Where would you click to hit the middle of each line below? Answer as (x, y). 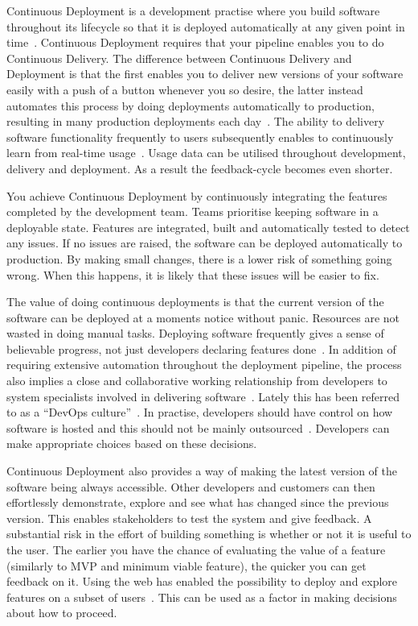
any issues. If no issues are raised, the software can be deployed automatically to (205, 243)
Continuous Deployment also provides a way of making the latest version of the (202, 471)
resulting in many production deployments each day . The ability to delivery (196, 121)
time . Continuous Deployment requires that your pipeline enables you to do (195, 42)
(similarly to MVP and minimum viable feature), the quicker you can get (186, 565)
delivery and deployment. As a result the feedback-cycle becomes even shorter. (200, 168)
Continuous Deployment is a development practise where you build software (193, 10)
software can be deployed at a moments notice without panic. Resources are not (203, 317)
